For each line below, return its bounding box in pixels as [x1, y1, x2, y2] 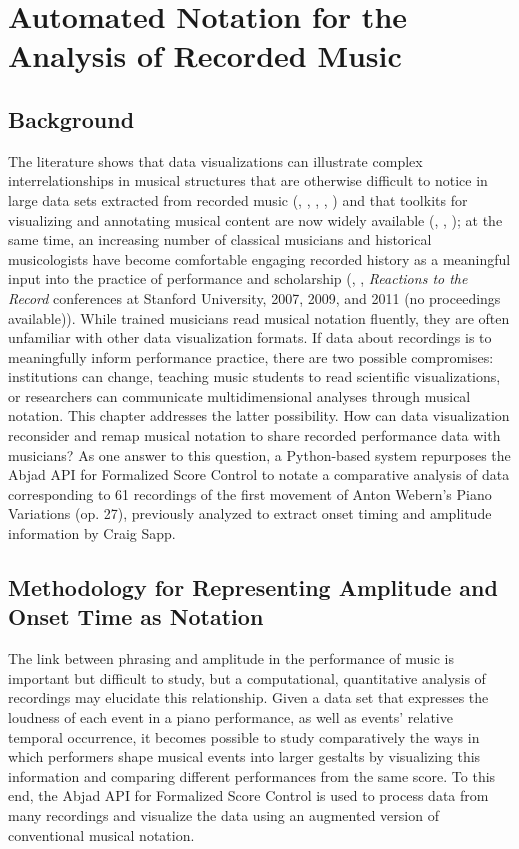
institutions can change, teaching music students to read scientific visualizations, [8, 366, 501, 387]
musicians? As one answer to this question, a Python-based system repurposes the [8, 444, 511, 465]
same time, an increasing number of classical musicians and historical [8, 229, 432, 250]
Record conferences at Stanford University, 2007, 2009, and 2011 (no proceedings [8, 287, 501, 308]
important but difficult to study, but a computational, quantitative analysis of [8, 667, 486, 688]
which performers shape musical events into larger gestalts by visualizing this [8, 746, 481, 767]
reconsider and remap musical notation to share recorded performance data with [8, 425, 501, 446]
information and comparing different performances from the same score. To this [8, 765, 496, 786]
